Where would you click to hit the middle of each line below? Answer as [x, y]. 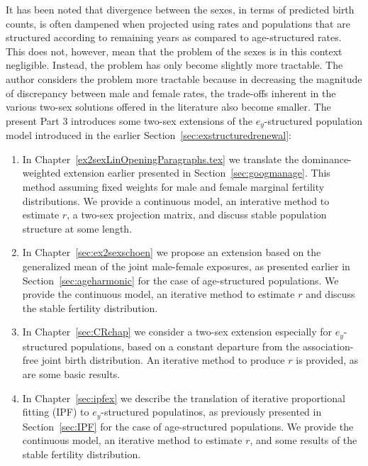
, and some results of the [303, 440]
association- [328, 346]
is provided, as [327, 360]
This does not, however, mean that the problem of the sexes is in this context [174, 51]
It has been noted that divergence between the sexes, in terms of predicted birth [180, 9]
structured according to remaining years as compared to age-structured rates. [174, 37]
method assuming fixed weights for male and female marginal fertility [173, 186]
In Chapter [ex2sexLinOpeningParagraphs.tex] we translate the [161, 159]
